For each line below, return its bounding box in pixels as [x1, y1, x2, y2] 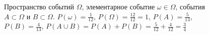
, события [175, 1, 205, 11]
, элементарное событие [82, 1, 155, 11]
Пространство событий [4, 1, 75, 11]
